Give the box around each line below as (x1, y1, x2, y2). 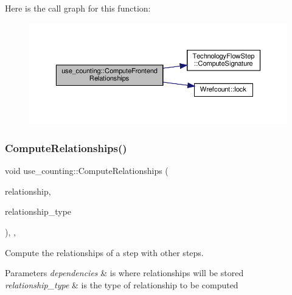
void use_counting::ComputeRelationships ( (5, 164, 169, 177)
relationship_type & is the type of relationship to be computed (5, 278, 238, 291)
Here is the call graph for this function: (5, 2, 151, 14)
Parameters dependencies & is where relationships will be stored (5, 266, 244, 279)
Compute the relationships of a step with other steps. (5, 246, 204, 259)
